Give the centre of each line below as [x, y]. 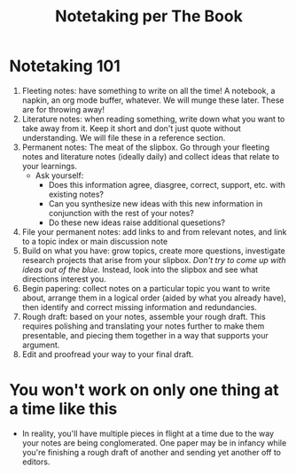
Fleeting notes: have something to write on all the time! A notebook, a [148, 90]
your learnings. [50, 166]
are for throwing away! [63, 109]
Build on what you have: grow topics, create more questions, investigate [153, 251]
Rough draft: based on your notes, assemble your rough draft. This [144, 316]
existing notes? [76, 194]
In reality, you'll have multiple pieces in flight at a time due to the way [148, 433]
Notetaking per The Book [149, 16]
